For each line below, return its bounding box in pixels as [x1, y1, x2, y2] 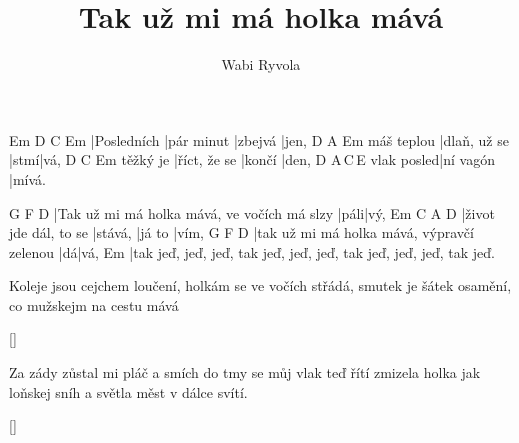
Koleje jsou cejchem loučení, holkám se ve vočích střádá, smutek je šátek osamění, [9, 275, 512, 296]
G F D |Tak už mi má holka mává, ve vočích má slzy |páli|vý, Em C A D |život [9, 202, 495, 223]
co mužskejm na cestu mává [9, 294, 179, 315]
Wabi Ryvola [221, 54, 301, 75]
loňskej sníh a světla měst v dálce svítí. [9, 381, 248, 402]
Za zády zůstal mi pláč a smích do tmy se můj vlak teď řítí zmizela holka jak [9, 362, 481, 383]
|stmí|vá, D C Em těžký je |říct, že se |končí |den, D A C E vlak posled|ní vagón [9, 149, 495, 170]
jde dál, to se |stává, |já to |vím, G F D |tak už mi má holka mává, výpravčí [9, 222, 474, 243]
